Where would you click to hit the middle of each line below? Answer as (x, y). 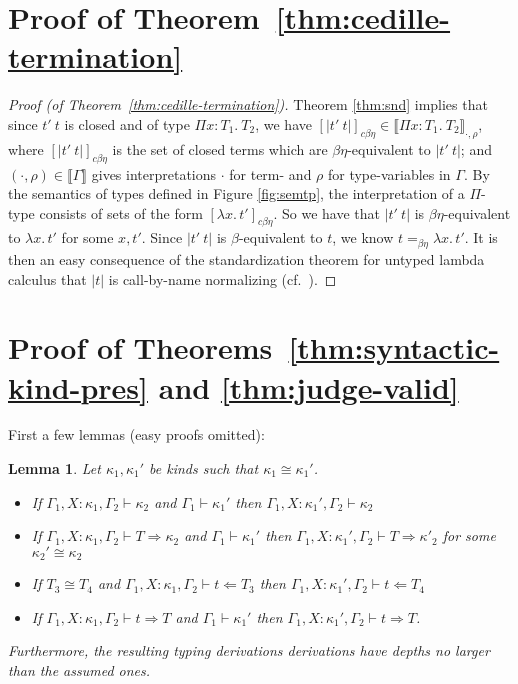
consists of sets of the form (121, 212)
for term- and (270, 173)
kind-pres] (78, 386)
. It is (481, 237)
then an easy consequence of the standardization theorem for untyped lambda (246, 258)
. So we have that (326, 212)
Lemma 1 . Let (54, 468)
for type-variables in (389, 173)
